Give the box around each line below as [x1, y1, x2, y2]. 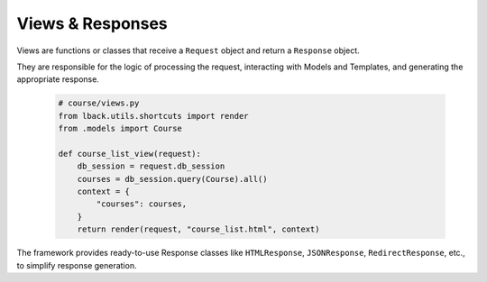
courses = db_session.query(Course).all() [77, 174, 268, 184]
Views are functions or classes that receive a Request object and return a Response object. [16, 45, 360, 56]
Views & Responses [16, 14, 169, 33]
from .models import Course [58, 123, 182, 134]
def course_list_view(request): [58, 149, 202, 159]
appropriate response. [16, 74, 99, 85]
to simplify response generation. [16, 259, 137, 270]
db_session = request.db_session [77, 161, 225, 171]
